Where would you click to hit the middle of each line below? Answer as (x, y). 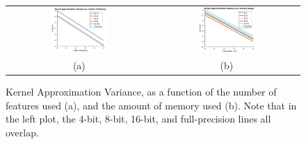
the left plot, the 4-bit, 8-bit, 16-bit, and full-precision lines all (138, 119)
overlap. (22, 132)
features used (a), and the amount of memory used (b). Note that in (151, 105)
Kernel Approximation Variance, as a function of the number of (141, 92)
